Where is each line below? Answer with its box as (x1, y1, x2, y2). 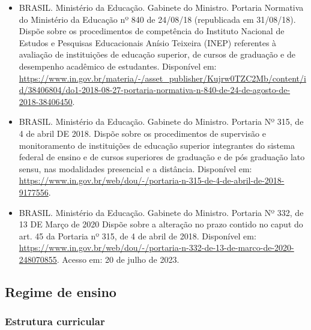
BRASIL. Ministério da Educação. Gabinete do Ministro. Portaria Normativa (19, 1, 304, 13)
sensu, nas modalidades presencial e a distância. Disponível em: (19, 162, 252, 175)
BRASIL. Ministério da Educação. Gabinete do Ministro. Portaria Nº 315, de (19, 115, 304, 128)
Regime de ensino (5, 282, 116, 301)
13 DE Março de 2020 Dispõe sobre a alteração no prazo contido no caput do (19, 218, 303, 230)
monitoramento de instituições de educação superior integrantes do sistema (19, 139, 295, 151)
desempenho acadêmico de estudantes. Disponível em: (19, 59, 217, 72)
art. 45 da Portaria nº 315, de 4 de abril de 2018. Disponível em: (19, 229, 256, 242)
